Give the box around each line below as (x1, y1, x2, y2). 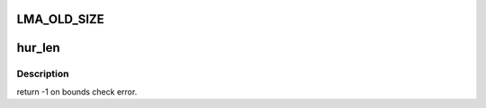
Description (16, 68, 69, 80)
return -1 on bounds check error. (16, 86, 138, 97)
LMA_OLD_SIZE (16, 12, 105, 27)
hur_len (16, 40, 60, 55)
